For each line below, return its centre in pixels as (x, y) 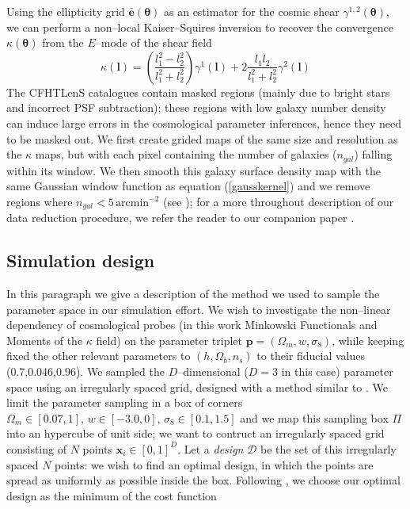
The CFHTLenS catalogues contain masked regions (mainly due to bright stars (198, 92)
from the (63, 42)
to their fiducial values (311, 356)
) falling (373, 154)
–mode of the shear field (154, 42)
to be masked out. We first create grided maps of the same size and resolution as (202, 138)
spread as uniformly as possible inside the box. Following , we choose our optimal (203, 480)
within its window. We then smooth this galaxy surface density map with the (194, 170)
